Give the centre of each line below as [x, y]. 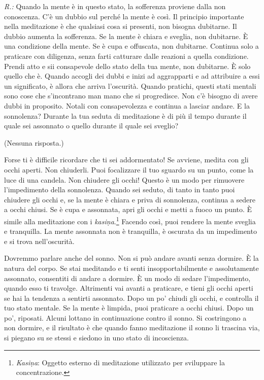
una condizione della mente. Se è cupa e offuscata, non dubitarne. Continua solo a [131, 46]
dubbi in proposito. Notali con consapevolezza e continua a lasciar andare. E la [127, 105]
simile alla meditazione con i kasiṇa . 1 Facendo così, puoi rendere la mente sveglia [130, 220]
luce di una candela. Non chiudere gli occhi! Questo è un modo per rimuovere [124, 179]
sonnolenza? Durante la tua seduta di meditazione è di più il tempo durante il [125, 115]
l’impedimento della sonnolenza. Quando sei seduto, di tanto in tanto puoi [120, 189]
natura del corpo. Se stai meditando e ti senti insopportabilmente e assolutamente [131, 268]
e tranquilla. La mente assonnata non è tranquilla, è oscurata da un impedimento [130, 231]
